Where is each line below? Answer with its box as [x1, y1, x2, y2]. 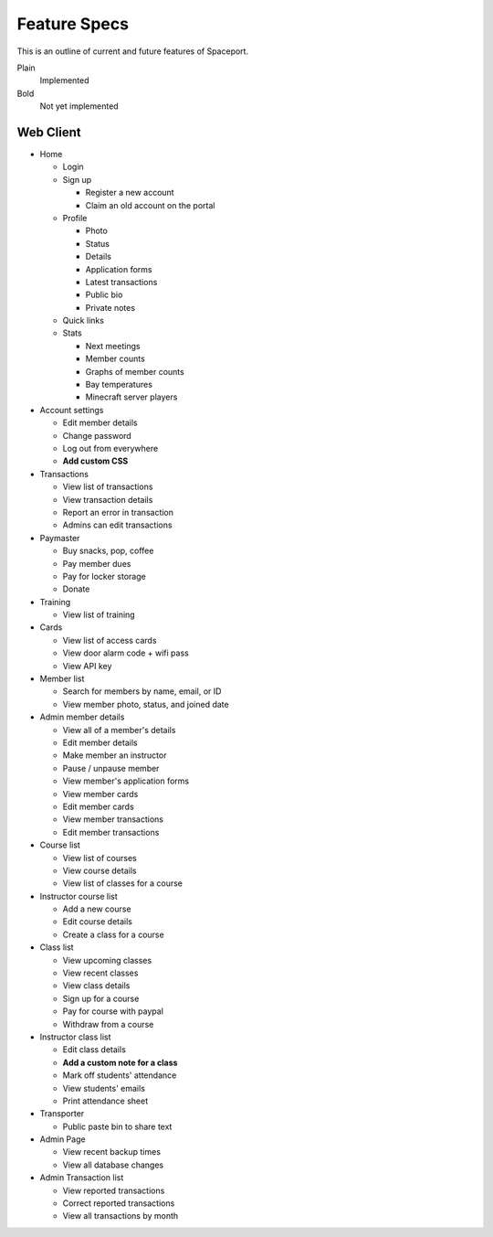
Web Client [16, 124, 81, 140]
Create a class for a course [62, 929, 164, 940]
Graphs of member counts [85, 366, 184, 377]
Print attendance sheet [62, 1095, 149, 1106]
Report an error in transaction [62, 507, 173, 517]
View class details [62, 980, 131, 991]
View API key [62, 660, 112, 671]
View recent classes [62, 967, 139, 978]
